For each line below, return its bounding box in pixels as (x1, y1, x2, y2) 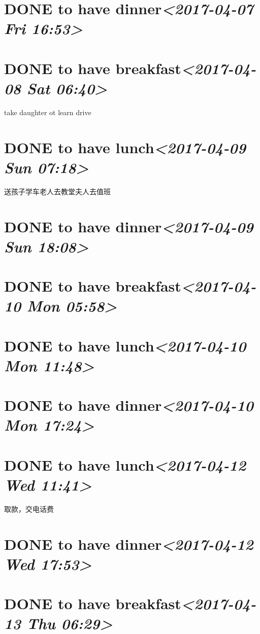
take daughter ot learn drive (4, 107, 91, 117)
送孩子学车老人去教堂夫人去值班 (4, 186, 111, 196)
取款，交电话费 (4, 503, 54, 514)
